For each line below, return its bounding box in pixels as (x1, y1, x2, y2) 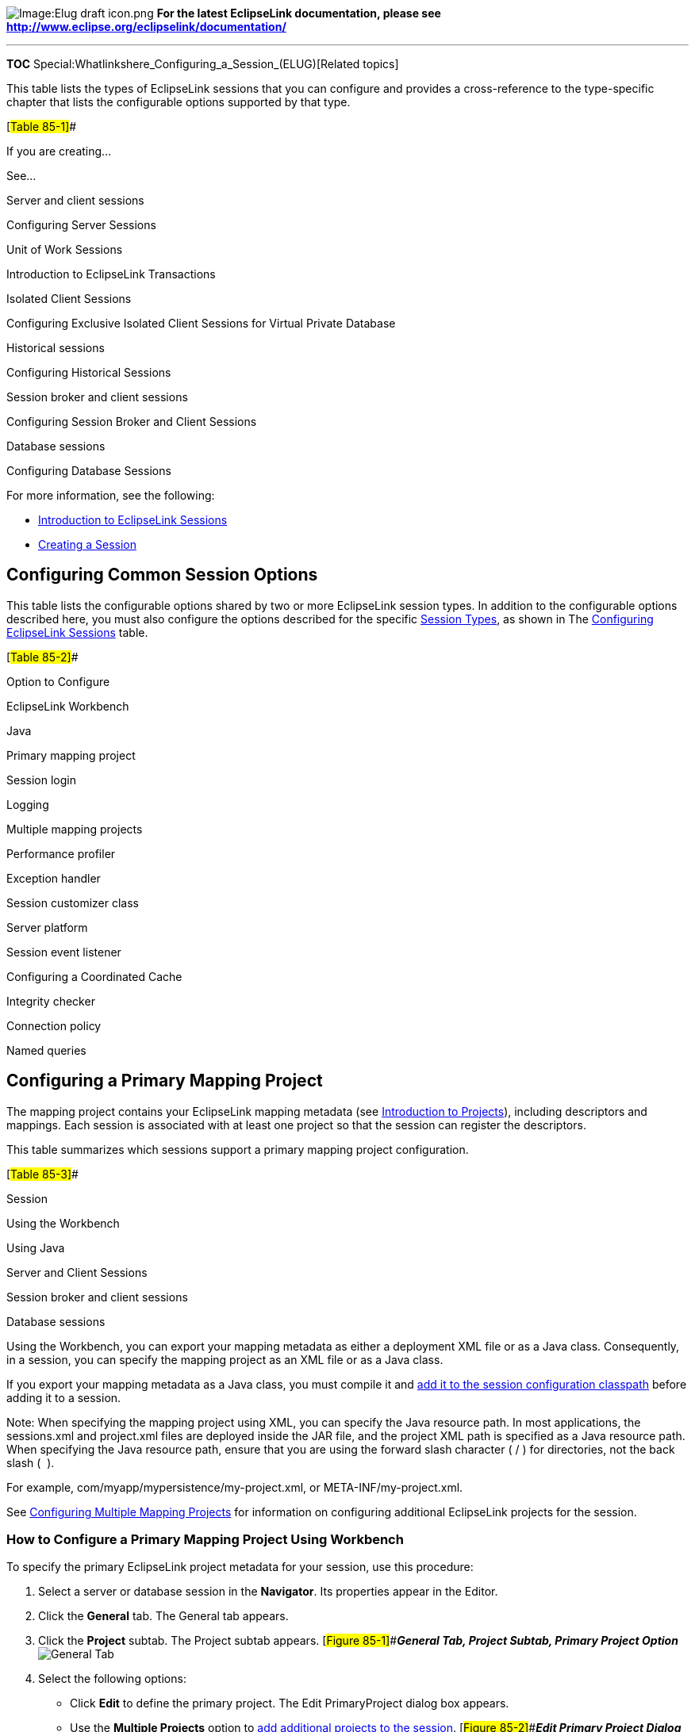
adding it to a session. (6, 1390, 121, 1404)
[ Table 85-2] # (6, 649, 79, 664)
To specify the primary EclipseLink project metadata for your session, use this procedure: (6, 1560, 474, 1574)
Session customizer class (6, 895, 140, 910)
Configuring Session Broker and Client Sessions (6, 415, 257, 428)
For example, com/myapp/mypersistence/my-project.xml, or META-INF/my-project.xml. (6, 1480, 463, 1494)
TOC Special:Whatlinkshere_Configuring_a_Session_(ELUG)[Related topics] (6, 57, 399, 71)
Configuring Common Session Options (6, 565, 318, 585)
